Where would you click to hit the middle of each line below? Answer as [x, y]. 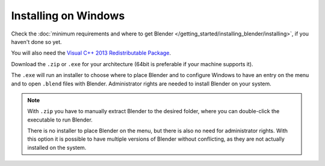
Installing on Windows [68, 16]
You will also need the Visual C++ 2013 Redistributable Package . [91, 53]
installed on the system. [57, 147]
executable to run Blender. [60, 120]
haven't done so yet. [37, 41]
